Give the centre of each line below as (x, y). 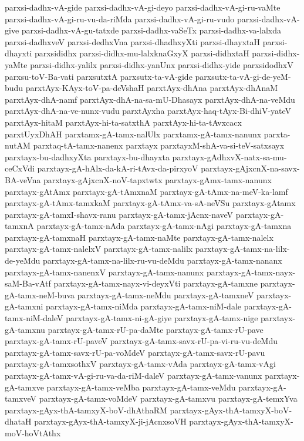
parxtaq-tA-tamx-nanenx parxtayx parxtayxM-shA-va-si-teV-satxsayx (159, 145)
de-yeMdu (23, 260)
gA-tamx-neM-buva (40, 294)
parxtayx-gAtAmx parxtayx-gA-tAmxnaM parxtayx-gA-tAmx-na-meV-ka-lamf (146, 191)
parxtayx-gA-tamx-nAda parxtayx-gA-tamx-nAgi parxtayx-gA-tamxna (164, 226)
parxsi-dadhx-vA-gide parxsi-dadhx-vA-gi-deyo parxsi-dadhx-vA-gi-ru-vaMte (143, 7)
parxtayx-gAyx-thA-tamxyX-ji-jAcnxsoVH (110, 421)
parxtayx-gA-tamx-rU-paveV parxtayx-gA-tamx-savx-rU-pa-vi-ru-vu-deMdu (141, 341)
